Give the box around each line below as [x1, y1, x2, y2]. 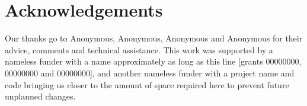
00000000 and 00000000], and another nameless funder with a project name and [5, 66, 295, 79]
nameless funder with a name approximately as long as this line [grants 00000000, [5, 55, 302, 68]
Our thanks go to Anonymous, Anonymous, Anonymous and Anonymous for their [5, 32, 303, 44]
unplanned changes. [5, 90, 76, 102]
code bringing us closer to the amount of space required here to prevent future [5, 78, 289, 91]
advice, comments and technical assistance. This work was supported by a [5, 43, 273, 56]
